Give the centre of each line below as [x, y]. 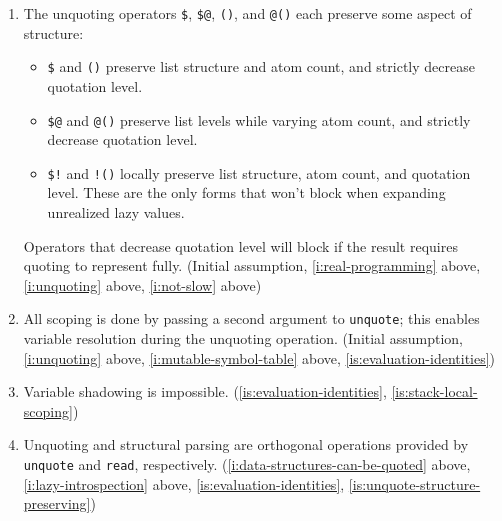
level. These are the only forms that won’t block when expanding [246, 192]
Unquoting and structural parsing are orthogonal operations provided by [246, 444]
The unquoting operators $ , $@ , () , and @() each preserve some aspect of [247, 13]
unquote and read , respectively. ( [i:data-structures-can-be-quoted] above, [247, 464]
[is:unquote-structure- [414, 483]
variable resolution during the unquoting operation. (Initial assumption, [243, 338]
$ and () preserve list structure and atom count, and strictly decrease [261, 66]
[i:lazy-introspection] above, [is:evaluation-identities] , [184, 483]
